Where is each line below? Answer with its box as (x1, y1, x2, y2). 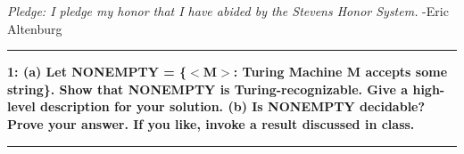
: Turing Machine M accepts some (233, 62, 448, 81)
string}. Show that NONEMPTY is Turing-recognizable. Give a (7, 79, 409, 98)
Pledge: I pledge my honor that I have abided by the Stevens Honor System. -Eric (7, 2, 449, 20)
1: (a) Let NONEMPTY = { (7, 62, 187, 81)
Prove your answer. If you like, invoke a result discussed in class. (7, 114, 415, 133)
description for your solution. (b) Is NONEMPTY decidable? (40, 97, 426, 116)
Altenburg (7, 19, 62, 37)
